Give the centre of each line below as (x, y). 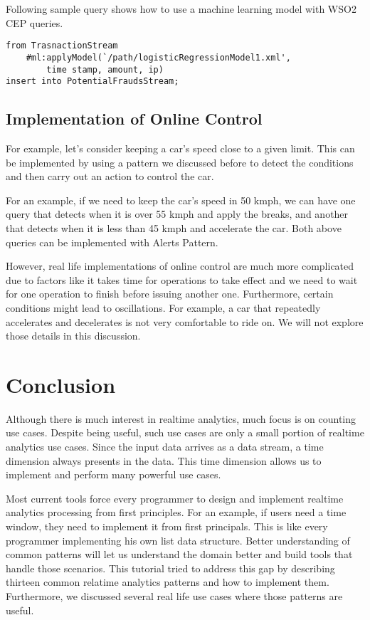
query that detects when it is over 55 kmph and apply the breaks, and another (177, 214)
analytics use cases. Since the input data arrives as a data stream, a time (165, 447)
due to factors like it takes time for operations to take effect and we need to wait (182, 279)
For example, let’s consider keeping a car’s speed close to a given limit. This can (180, 148)
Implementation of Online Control (134, 119)
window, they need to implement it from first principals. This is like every (167, 526)
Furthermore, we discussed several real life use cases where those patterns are (174, 595)
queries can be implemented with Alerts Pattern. (112, 242)
